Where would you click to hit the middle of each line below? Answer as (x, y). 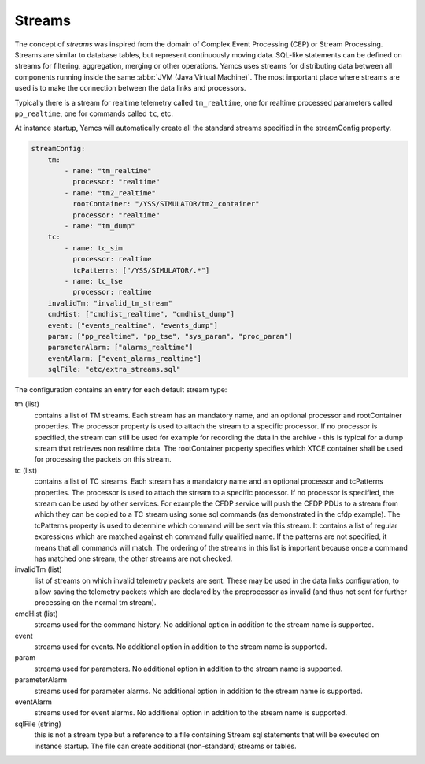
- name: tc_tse (94, 281)
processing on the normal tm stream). (95, 603)
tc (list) (26, 470)
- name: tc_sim (94, 248)
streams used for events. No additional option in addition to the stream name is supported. (181, 647)
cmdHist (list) (36, 614)
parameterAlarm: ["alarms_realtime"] (120, 347)
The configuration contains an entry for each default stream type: (121, 390)
